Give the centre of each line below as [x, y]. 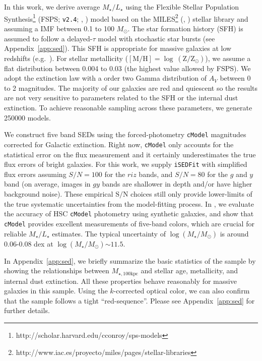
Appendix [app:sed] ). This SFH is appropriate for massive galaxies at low [118, 48]
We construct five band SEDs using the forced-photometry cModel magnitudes [125, 134]
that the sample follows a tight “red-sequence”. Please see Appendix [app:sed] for [129, 300]
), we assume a [228, 58]
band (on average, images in [47, 184]
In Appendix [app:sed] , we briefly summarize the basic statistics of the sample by [130, 260]
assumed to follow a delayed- [48, 38]
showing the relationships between [57, 270]
